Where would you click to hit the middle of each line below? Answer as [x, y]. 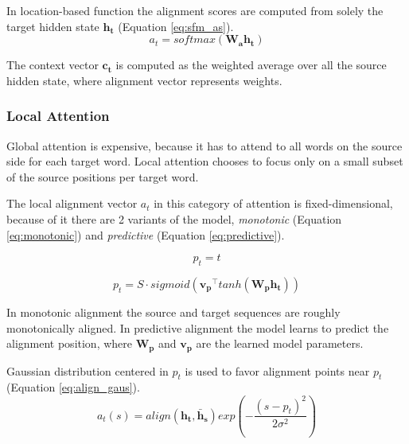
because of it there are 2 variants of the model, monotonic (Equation [174, 218]
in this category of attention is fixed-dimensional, [273, 203]
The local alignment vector [72, 203]
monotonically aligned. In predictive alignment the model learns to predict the [198, 327]
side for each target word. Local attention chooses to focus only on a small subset [205, 161]
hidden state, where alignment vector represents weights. [144, 80]
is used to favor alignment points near [277, 370]
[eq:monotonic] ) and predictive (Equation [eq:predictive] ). [146, 234]
